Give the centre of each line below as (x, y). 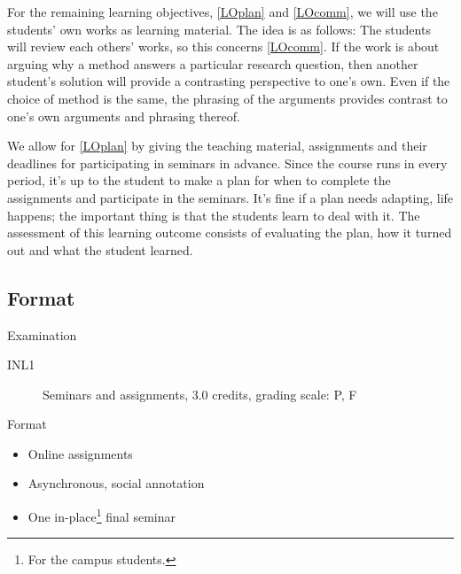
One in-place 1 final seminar (102, 515)
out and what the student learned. (100, 249)
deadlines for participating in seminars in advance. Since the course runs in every (227, 163)
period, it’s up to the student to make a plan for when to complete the (199, 180)
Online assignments (80, 453)
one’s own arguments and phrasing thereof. (124, 116)
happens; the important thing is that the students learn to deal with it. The (214, 215)
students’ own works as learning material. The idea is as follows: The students (219, 29)
